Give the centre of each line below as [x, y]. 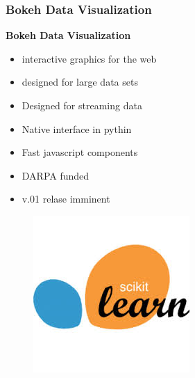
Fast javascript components [80, 152]
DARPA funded [56, 175]
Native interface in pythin [77, 128]
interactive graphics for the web [89, 58]
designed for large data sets [80, 82]
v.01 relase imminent [66, 199]
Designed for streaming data [82, 105]
